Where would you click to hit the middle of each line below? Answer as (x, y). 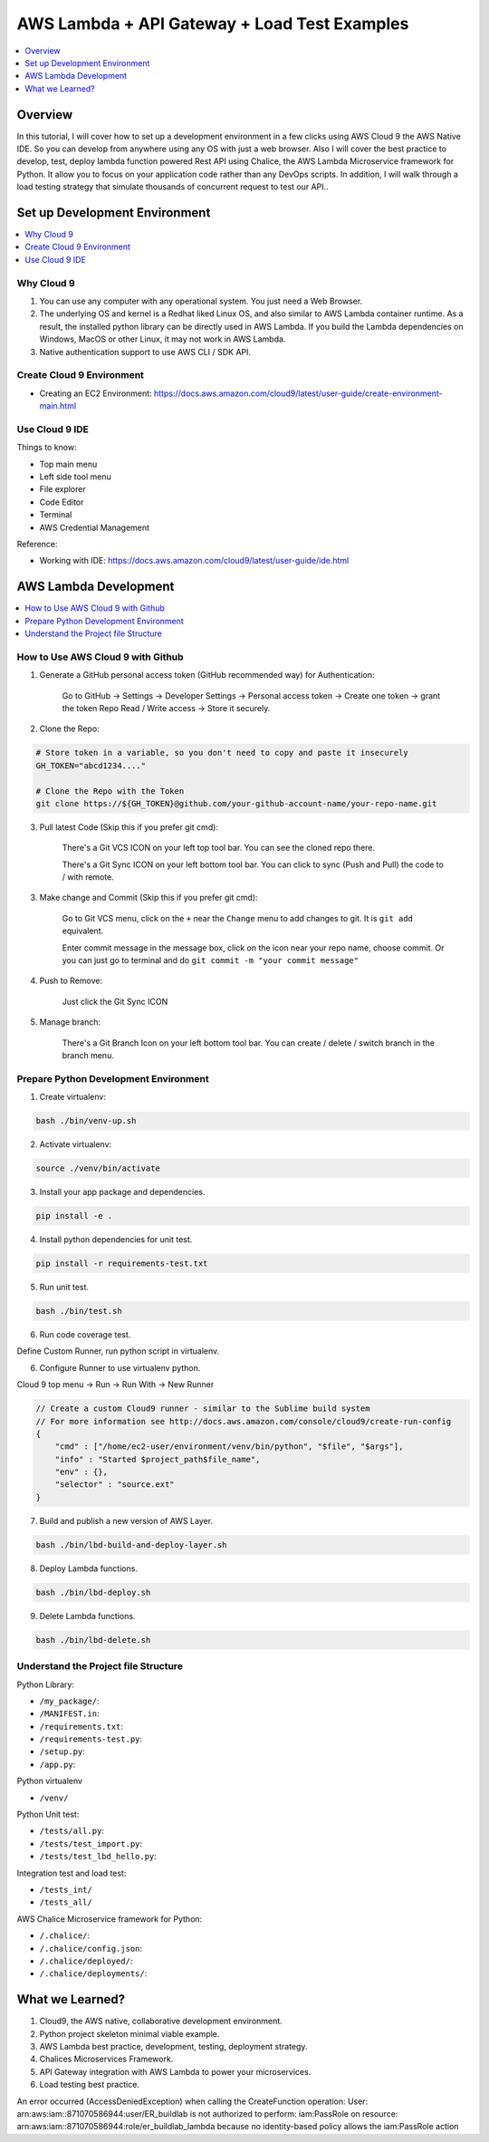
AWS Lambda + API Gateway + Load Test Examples (213, 24)
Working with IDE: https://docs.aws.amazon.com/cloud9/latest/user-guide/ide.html (194, 561)
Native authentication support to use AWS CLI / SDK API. (145, 352)
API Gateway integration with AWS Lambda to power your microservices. (175, 2071)
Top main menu (68, 464)
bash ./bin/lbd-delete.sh (93, 1640)
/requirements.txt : (81, 1726)
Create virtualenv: (72, 1097)
